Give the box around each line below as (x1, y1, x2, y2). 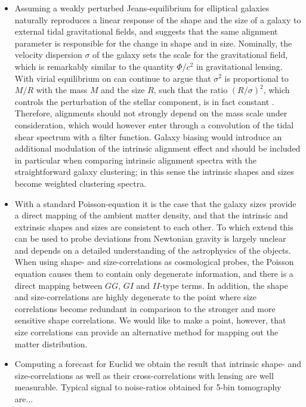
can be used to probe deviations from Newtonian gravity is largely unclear (14, 232, 286, 245)
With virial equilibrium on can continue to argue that (14, 72, 211, 84)
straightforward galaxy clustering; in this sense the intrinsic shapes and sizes (14, 165, 294, 178)
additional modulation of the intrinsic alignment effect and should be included (14, 142, 301, 155)
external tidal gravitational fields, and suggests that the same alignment (14, 25, 278, 38)
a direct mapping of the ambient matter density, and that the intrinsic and (14, 209, 288, 221)
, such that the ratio (153, 84, 228, 96)
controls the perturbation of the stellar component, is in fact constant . (14, 95, 274, 107)
